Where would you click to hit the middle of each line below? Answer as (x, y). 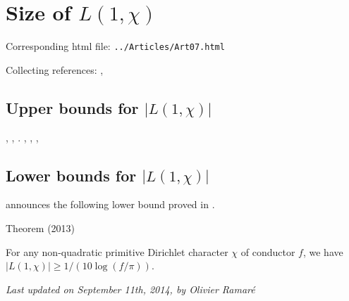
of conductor (268, 251)
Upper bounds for (72, 107)
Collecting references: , (55, 69)
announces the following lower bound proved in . (110, 204)
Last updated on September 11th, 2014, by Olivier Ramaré (130, 289)
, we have (323, 251)
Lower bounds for (71, 175)
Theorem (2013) (41, 228)
